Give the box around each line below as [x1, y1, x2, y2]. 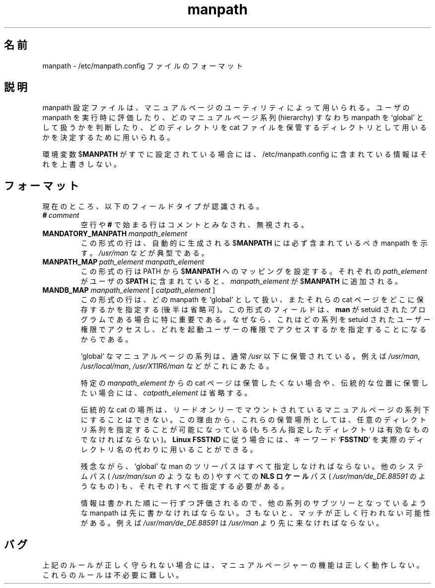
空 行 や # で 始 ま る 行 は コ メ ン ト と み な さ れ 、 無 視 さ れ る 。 [80, 220, 308, 229]
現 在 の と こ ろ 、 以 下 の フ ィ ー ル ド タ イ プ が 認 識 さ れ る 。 [42, 202, 263, 211]
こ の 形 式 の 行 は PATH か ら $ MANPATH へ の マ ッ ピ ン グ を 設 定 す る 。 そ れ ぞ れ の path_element [80, 267, 428, 276]
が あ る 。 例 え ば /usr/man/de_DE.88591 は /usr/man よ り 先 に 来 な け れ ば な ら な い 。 [80, 519, 383, 527]
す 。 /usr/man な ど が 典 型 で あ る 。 [80, 249, 209, 258]
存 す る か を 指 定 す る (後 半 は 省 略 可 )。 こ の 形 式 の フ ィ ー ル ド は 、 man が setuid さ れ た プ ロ [80, 305, 426, 314]
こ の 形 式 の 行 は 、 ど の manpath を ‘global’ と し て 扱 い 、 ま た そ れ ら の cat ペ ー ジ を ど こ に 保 [80, 295, 424, 304]
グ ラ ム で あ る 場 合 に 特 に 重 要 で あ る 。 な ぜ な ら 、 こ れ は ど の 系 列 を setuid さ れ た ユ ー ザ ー [80, 315, 431, 324]
